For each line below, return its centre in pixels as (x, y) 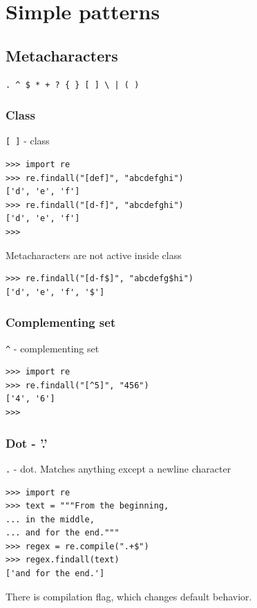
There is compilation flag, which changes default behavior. (129, 596)
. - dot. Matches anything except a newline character (118, 468)
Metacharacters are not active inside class (94, 255)
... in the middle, (50, 519)
